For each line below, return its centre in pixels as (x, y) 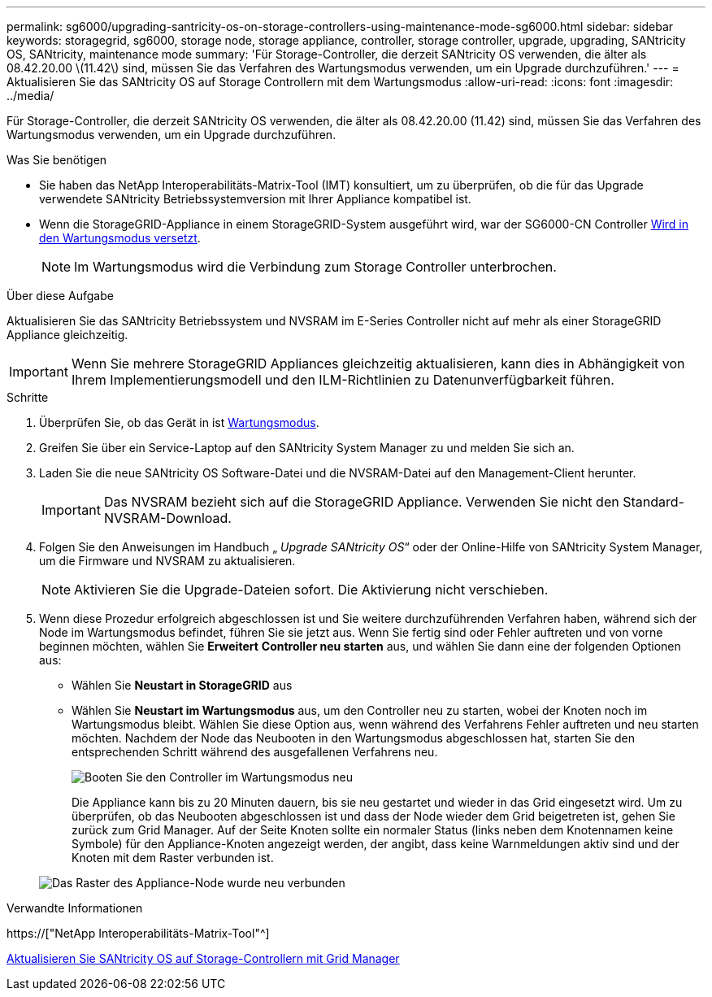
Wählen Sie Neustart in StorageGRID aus (182, 685)
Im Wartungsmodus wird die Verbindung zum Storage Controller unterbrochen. (315, 267)
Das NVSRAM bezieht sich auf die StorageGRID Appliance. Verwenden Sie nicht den (361, 502)
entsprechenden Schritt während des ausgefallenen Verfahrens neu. (255, 752)
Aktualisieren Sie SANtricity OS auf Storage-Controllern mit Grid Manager (203, 958)
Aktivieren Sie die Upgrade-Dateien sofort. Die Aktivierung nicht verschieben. (311, 590)
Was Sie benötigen (57, 160)
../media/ (30, 96)
